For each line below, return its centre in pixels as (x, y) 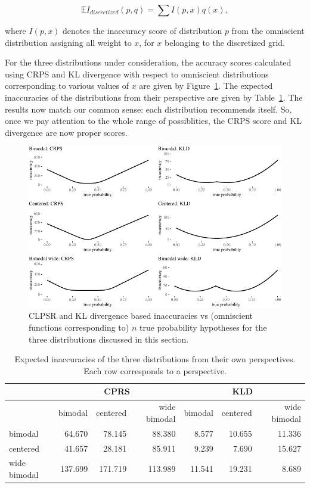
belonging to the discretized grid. (224, 42)
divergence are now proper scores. (66, 132)
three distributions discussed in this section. (109, 339)
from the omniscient (268, 30)
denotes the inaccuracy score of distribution (142, 30)
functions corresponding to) (79, 327)
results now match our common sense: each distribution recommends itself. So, (148, 109)
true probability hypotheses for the (203, 327)
